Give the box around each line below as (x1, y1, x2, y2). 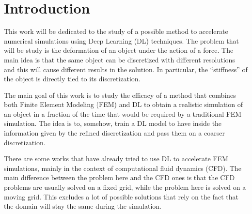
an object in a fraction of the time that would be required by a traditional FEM (4, 108, 242, 119)
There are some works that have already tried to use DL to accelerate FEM (4, 153, 228, 164)
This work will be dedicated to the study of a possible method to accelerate (4, 26, 228, 36)
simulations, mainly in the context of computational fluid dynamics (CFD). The (4, 163, 241, 173)
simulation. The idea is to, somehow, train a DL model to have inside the (4, 118, 222, 128)
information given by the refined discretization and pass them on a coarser (4, 128, 225, 138)
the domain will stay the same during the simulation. (4, 201, 161, 211)
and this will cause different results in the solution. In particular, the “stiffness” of (4, 64, 248, 74)
